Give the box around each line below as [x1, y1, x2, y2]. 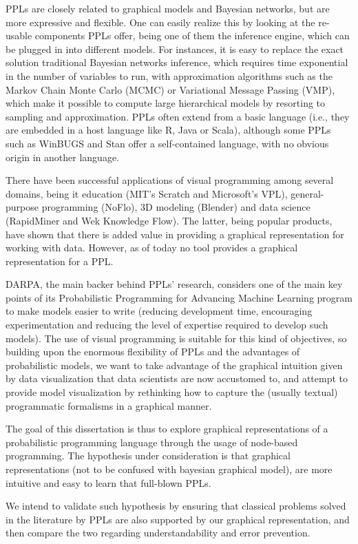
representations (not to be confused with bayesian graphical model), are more [6, 462, 333, 476]
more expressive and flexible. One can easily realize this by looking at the [6, 14, 315, 29]
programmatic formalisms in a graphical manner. [6, 398, 212, 412]
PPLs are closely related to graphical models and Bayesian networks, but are [6, 1, 330, 15]
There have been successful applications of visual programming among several [6, 173, 334, 187]
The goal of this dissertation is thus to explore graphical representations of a [6, 421, 328, 436]
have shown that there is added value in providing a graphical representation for [6, 227, 344, 241]
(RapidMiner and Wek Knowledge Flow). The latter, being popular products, [6, 213, 333, 227]
